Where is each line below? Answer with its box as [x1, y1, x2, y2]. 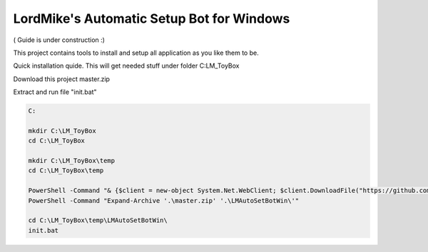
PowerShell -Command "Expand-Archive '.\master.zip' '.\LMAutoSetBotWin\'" [28, 196, 300, 204]
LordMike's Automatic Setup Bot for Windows [13, 11, 290, 26]
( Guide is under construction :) [13, 36, 105, 44]
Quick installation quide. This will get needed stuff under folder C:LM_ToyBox [13, 61, 240, 70]
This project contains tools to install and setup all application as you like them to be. [13, 48, 260, 57]
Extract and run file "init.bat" [13, 88, 97, 96]
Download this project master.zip [13, 75, 111, 83]
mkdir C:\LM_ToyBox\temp [28, 157, 116, 165]
